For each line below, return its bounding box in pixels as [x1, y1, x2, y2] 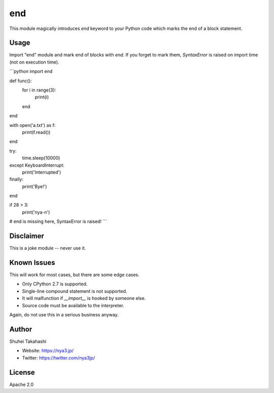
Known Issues [9, 258, 55, 267]
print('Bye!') [22, 183, 47, 189]
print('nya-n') [22, 209, 50, 215]
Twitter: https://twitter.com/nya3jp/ [22, 354, 95, 361]
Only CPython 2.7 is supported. [22, 281, 88, 287]
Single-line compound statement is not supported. [22, 288, 127, 294]
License [9, 368, 35, 377]
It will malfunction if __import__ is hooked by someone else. [22, 295, 146, 302]
